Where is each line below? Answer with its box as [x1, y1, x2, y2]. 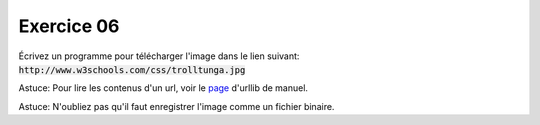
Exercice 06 [18, 15, 120, 37]
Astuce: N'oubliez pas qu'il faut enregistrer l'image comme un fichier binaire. [18, 100, 335, 112]
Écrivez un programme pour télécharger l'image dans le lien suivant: [18, 50, 300, 62]
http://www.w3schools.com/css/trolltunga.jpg [18, 64, 246, 75]
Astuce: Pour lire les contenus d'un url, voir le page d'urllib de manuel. [18, 82, 309, 94]
